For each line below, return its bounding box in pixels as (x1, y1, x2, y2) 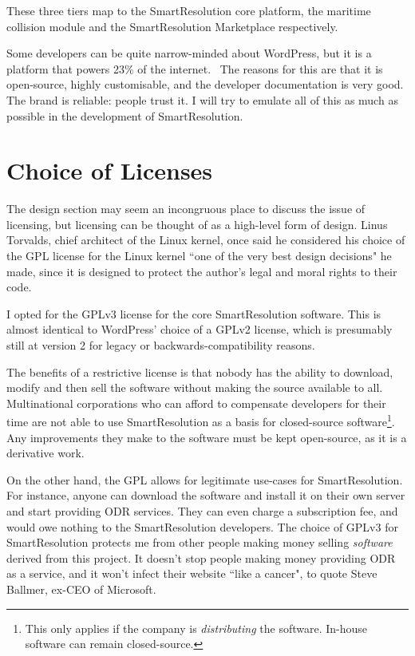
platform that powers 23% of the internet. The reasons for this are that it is (6, 60, 383, 77)
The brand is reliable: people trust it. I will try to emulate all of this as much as (6, 91, 398, 108)
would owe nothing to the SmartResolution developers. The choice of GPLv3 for (6, 518, 398, 535)
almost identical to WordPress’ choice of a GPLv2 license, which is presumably (6, 321, 393, 338)
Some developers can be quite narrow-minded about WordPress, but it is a (6, 45, 372, 61)
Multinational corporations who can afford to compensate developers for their (6, 394, 386, 411)
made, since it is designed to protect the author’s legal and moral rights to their (6, 263, 397, 279)
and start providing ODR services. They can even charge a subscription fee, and (6, 503, 398, 520)
